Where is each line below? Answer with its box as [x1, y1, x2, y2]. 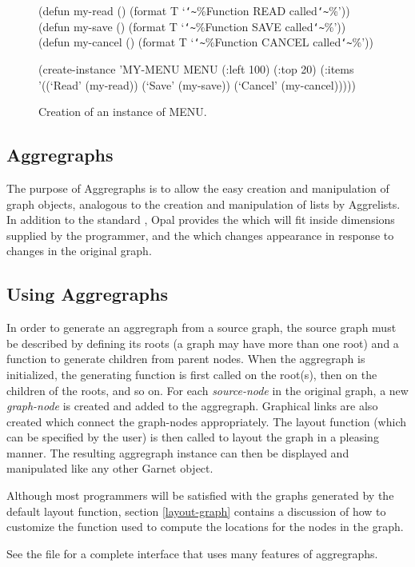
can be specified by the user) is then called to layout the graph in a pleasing [6, 429, 379, 445]
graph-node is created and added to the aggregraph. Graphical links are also [6, 397, 378, 414]
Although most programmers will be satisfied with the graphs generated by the [6, 487, 394, 504]
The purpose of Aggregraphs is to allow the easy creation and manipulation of [6, 179, 389, 196]
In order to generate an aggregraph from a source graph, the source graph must [6, 319, 397, 336]
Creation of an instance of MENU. [38, 103, 207, 120]
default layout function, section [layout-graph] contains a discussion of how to [6, 502, 386, 519]
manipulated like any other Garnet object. [6, 460, 213, 477]
